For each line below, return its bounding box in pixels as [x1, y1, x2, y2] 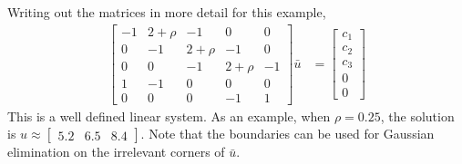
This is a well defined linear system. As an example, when [7, 106, 331, 125]
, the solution [380, 106, 455, 125]
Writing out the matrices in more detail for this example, [7, 3, 326, 21]
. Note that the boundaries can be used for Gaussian [140, 124, 435, 143]
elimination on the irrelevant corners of [7, 142, 225, 161]
